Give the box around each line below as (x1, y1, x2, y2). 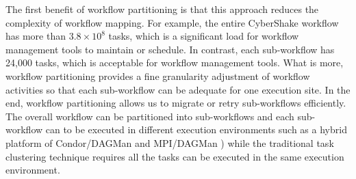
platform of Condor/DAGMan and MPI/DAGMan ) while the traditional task (5, 135, 334, 150)
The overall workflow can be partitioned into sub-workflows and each (5, 109, 294, 123)
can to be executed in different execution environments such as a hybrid (45, 122, 347, 137)
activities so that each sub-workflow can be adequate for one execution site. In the (5, 82, 351, 96)
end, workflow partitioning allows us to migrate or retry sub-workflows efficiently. (5, 96, 346, 110)
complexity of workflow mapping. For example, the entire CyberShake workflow (5, 15, 339, 29)
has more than (5, 29, 66, 43)
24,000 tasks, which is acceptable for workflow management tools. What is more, (5, 55, 344, 70)
